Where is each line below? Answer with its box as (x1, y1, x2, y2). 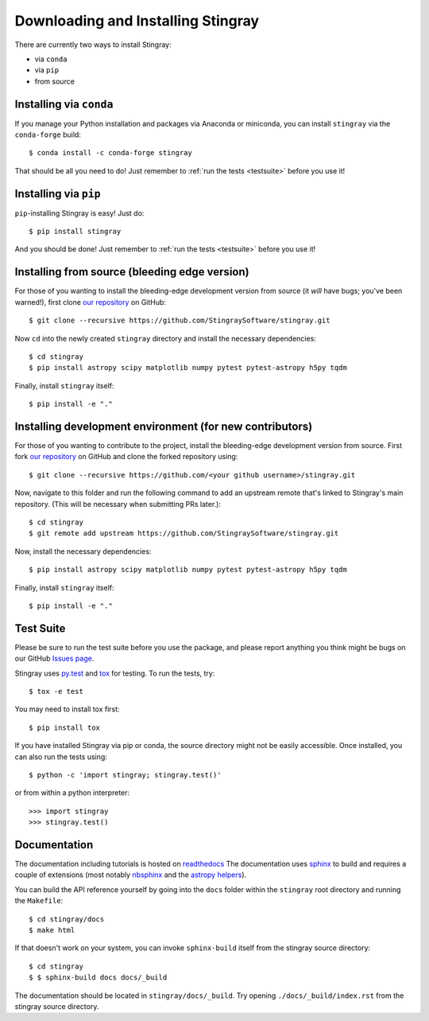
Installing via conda (14, 97, 114, 111)
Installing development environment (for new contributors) (14, 419, 313, 433)
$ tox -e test (29, 687, 83, 696)
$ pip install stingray (29, 227, 122, 236)
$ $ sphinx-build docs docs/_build (29, 973, 168, 982)
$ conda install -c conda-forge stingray (29, 148, 192, 158)
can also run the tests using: (14, 752, 107, 762)
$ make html (29, 926, 75, 934)
